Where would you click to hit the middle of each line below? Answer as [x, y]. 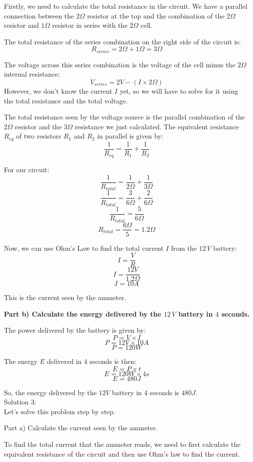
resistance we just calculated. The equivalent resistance [157, 126]
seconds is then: [113, 361]
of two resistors [39, 136]
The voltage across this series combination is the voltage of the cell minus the [120, 64]
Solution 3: [20, 402]
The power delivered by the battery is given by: [75, 330]
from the [184, 248]
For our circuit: [27, 170]
